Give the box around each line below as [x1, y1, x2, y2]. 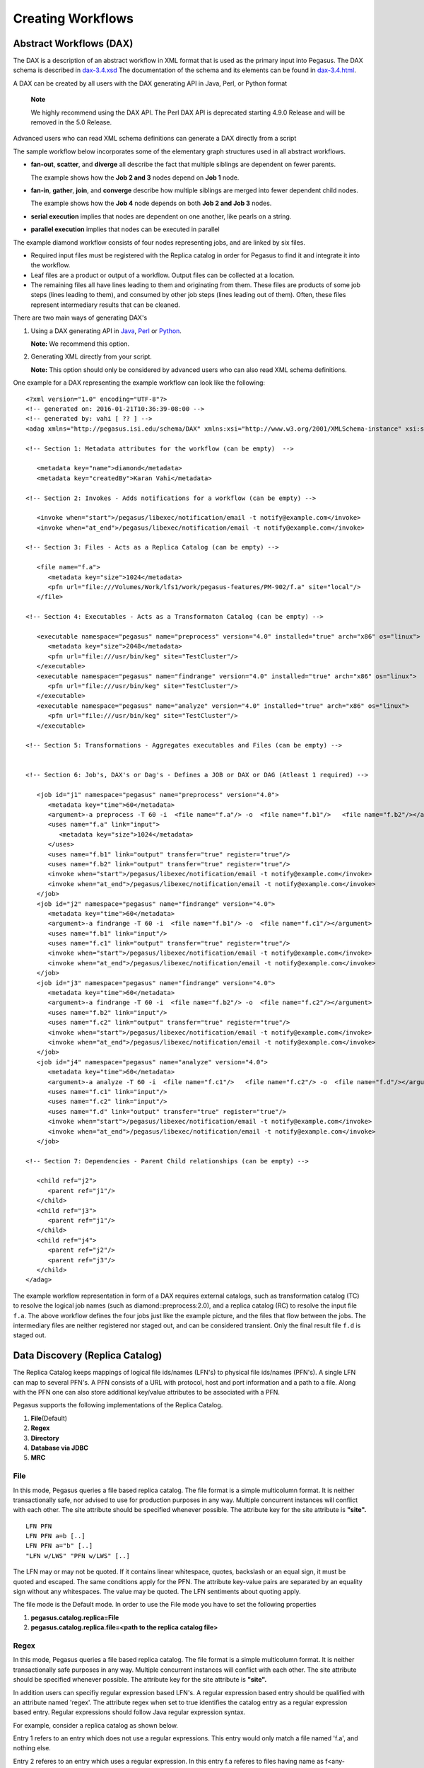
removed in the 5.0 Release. [30, 118, 112, 127]
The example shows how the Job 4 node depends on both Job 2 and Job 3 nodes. [30, 199, 272, 208]
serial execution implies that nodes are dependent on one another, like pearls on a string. [30, 212, 292, 221]
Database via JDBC [30, 1443, 88, 1452]
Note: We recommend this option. [30, 339, 130, 348]
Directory [30, 1433, 59, 1442]
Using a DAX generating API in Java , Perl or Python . [30, 326, 182, 335]
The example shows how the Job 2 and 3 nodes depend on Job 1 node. [30, 173, 240, 182]
